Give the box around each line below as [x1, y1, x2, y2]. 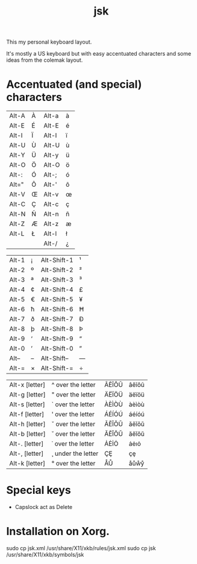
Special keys [6, 484, 71, 497]
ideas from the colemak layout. [6, 56, 83, 64]
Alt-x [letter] [9, 381, 46, 389]
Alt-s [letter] [9, 400, 45, 409]
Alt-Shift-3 [40, 276, 73, 284]
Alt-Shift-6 [40, 305, 73, 314]
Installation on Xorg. [6, 525, 110, 539]
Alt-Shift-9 [40, 334, 73, 343]
